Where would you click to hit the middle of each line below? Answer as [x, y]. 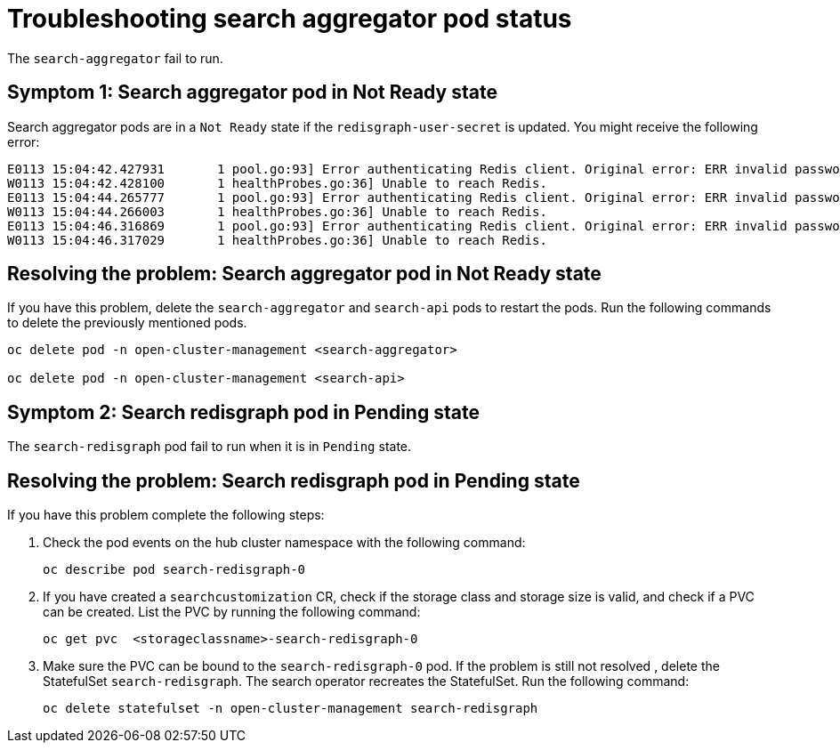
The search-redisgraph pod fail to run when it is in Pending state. [210, 447]
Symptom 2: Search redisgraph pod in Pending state [243, 412]
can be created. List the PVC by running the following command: [232, 612]
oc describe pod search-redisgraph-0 [174, 570]
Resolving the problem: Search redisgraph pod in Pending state [294, 480]
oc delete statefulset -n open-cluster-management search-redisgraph [291, 709]
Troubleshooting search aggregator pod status [290, 19]
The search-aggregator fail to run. [115, 58]
